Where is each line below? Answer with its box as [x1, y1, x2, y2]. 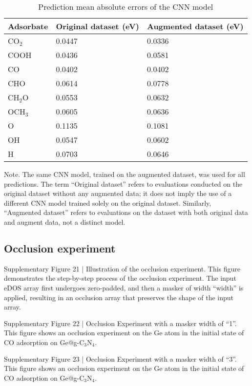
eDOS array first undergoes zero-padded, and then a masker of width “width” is [4, 282, 244, 292]
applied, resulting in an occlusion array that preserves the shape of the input [4, 292, 234, 302]
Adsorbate [8, 20, 48, 32]
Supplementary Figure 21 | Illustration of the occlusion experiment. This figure [4, 263, 241, 273]
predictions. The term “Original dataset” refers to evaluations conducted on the [4, 178, 243, 189]
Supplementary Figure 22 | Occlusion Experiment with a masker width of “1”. [4, 318, 237, 328]
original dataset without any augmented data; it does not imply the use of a [4, 188, 232, 198]
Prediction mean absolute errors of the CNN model [38, 1, 213, 12]
